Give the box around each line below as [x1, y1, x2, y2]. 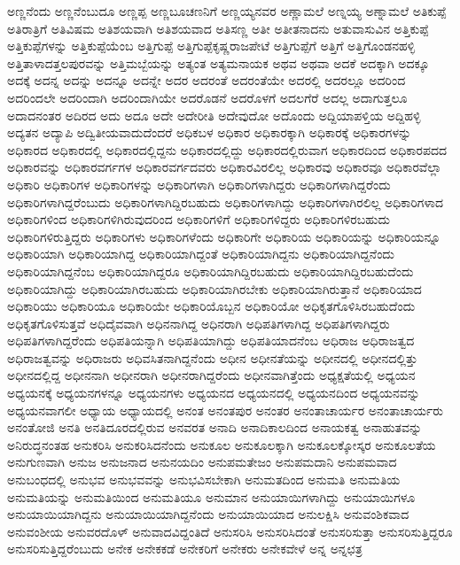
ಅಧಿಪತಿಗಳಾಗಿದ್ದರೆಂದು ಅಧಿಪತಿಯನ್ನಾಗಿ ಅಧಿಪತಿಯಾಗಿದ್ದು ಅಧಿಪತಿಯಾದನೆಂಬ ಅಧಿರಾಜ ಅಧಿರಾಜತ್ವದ [7, 331, 415, 350]
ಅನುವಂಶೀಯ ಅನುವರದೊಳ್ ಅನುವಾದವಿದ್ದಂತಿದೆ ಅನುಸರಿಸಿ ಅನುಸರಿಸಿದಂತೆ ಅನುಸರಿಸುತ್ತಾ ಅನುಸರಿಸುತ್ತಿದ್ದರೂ [7, 522, 453, 540]
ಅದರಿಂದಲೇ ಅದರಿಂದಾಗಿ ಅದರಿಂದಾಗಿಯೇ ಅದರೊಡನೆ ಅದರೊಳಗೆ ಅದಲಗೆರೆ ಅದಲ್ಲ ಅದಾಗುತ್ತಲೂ [7, 88, 408, 106]
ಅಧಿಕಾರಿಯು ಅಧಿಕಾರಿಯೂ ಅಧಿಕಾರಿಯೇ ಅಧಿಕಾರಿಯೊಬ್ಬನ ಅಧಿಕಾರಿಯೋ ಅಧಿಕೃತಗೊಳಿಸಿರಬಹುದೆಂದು [7, 297, 416, 315]
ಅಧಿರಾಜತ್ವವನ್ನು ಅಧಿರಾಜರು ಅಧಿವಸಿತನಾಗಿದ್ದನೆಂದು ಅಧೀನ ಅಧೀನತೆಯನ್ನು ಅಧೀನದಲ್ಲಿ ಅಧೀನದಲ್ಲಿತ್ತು [7, 348, 418, 367]
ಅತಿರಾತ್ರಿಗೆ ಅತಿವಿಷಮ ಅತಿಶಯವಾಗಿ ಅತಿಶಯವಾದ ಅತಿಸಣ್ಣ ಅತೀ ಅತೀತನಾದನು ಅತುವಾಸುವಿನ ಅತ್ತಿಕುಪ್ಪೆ [7, 19, 429, 37]
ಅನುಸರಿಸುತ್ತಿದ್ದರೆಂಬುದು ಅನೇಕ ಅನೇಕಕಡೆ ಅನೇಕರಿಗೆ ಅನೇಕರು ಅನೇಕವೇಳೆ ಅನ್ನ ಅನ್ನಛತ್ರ [7, 539, 363, 558]
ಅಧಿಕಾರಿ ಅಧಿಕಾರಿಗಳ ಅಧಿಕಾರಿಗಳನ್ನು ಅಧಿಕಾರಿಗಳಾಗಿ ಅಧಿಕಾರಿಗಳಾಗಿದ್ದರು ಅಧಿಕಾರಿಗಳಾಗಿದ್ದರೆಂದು [7, 174, 391, 193]
